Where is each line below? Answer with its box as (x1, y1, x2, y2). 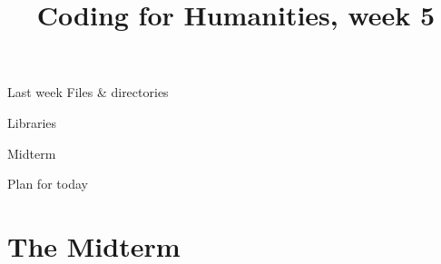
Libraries (7, 112, 57, 132)
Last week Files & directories (7, 83, 169, 102)
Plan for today (7, 174, 88, 193)
